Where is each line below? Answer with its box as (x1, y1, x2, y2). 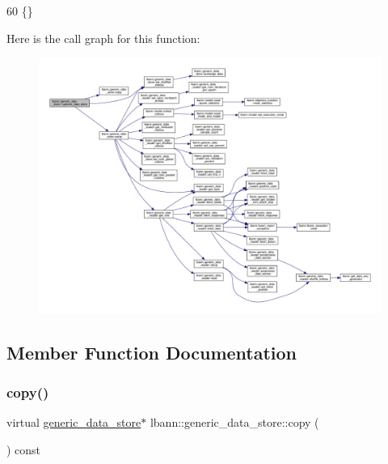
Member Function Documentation (6, 339, 297, 364)
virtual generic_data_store (6, 414, 141, 431)
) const (6, 441, 41, 458)
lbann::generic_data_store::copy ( (150, 414, 319, 431)
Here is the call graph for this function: (6, 29, 200, 46)
